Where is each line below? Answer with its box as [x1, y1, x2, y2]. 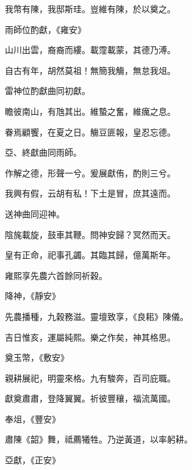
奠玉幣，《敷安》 [5, 351, 69, 364]
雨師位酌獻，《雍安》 [5, 23, 86, 35]
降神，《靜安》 [5, 289, 60, 302]
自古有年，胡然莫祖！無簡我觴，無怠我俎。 [5, 63, 176, 76]
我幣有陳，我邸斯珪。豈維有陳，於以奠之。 [5, 2, 176, 15]
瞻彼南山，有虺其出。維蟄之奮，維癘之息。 [5, 104, 176, 117]
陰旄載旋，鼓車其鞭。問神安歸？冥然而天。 [5, 228, 176, 240]
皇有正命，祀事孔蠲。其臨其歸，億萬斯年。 [5, 248, 176, 261]
